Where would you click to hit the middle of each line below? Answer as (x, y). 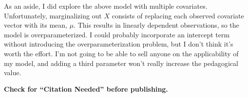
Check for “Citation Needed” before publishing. (86, 89)
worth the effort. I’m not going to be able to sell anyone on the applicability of (121, 53)
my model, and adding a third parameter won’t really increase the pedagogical (121, 63)
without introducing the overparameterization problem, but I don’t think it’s (119, 44)
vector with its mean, (36, 25)
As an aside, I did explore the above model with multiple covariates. (106, 6)
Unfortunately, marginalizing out (53, 15)
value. (13, 73)
